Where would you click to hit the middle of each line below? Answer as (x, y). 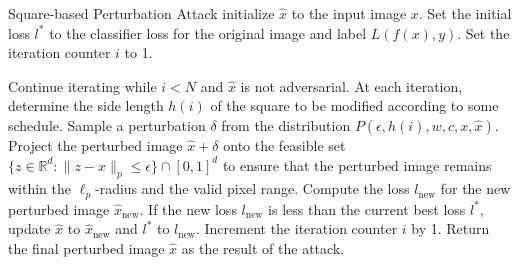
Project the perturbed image (95, 144)
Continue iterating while (82, 85)
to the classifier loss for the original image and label (208, 32)
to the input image (349, 13)
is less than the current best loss (367, 208)
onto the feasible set (284, 144)
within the (40, 188)
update (29, 228)
